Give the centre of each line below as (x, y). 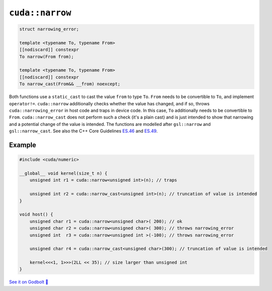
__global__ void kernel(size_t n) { (63, 173)
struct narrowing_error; (49, 29)
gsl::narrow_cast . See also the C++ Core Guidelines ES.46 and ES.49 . (83, 131)
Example (23, 145)
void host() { (36, 215)
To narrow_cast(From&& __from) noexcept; (70, 84)
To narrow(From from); (47, 57)
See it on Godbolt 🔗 (29, 282)
